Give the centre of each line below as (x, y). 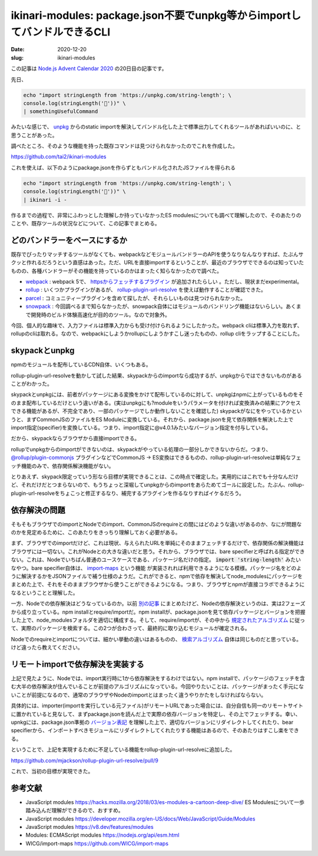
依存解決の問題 (38, 510)
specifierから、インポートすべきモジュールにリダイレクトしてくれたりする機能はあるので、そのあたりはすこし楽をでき (155, 730)
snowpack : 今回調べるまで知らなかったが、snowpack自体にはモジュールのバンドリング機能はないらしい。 (156, 306)
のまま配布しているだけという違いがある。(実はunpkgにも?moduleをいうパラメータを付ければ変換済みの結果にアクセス (156, 403)
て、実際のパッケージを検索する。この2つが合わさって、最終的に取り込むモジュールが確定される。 (130, 628)
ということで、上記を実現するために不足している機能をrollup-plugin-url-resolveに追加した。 (123, 750)
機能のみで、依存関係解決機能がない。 (67, 465)
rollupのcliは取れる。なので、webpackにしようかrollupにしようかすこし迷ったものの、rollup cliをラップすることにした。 (157, 334)
